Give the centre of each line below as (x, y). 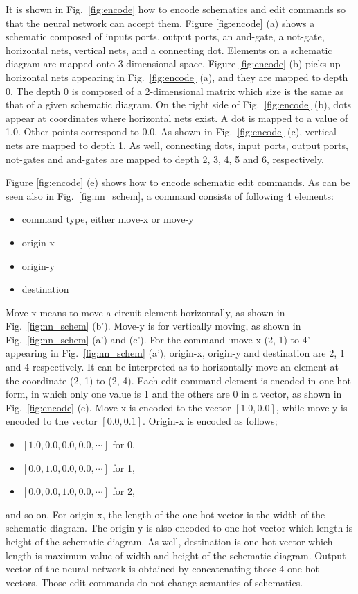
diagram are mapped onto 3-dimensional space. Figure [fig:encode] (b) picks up (173, 63)
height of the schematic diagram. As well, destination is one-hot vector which (169, 541)
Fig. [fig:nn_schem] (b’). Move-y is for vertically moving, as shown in (153, 326)
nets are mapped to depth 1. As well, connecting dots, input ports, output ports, (177, 145)
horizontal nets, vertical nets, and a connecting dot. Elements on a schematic (169, 50)
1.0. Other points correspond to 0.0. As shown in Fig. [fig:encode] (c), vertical (171, 131)
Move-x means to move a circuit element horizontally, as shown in (145, 312)
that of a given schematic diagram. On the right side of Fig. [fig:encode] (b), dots (179, 104)
